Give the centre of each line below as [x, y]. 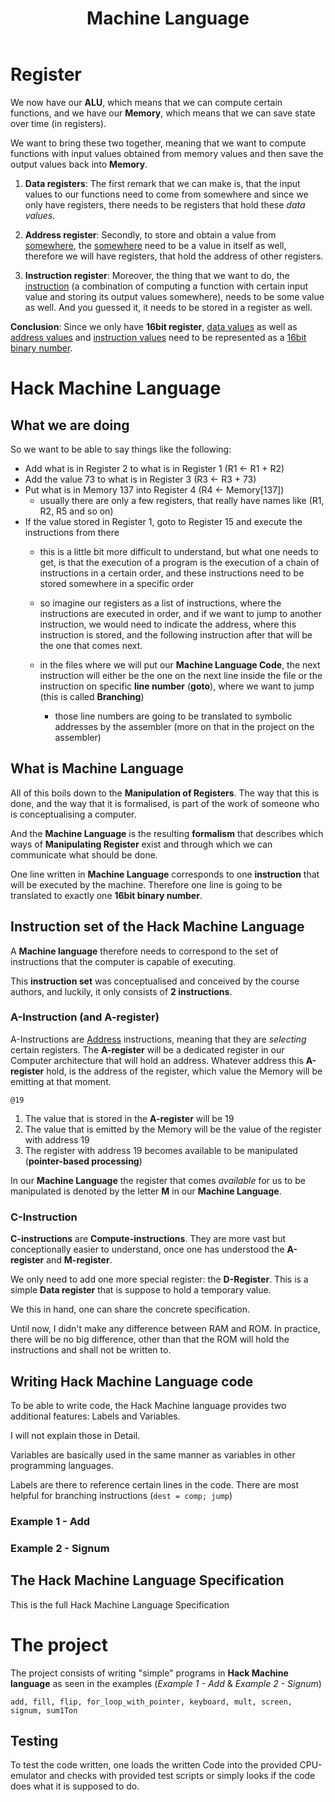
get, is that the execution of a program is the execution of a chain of [179, 562]
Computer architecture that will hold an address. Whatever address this [157, 1060]
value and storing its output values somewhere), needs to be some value [174, 296]
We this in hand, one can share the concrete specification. [130, 1309]
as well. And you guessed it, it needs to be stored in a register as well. [168, 307]
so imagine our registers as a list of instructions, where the [160, 603]
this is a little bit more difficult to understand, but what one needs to [179, 551]
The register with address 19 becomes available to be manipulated [161, 1150]
